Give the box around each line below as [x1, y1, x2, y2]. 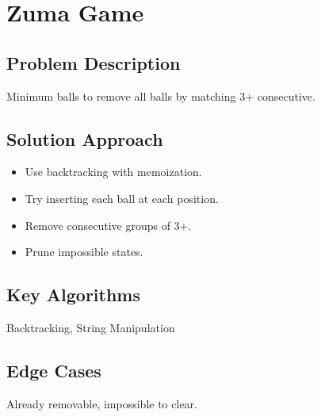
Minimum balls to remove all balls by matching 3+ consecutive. [6, 87, 315, 104]
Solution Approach [6, 126, 163, 151]
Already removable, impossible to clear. [6, 395, 197, 411]
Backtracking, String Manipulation [6, 319, 175, 335]
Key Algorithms [6, 282, 140, 307]
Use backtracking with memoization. [25, 163, 202, 180]
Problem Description [6, 50, 181, 75]
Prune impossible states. [25, 243, 143, 260]
